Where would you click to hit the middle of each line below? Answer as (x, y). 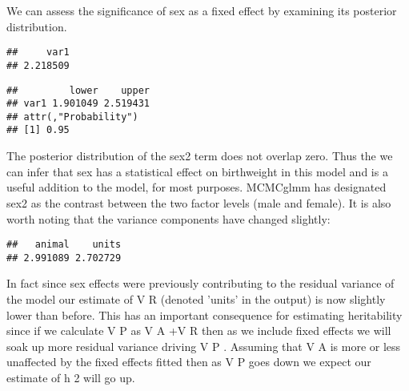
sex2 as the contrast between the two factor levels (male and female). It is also (199, 202)
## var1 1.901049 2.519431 (78, 104)
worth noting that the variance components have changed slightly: (168, 218)
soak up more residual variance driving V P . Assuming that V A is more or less (204, 346)
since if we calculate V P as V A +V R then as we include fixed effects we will (199, 331)
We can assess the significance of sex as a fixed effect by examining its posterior (202, 10)
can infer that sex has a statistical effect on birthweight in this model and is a (197, 171)
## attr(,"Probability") (72, 117)
